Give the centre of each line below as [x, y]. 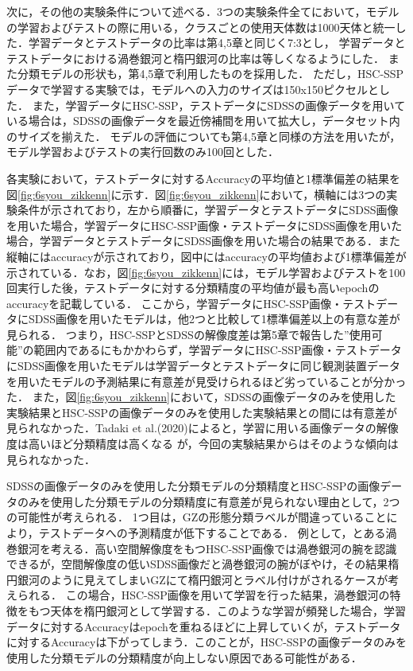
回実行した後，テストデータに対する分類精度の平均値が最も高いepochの [193, 288]
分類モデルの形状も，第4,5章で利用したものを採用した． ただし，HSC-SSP [210, 74]
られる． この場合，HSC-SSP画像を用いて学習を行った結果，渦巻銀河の [203, 595]
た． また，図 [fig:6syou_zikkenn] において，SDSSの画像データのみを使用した [201, 397]
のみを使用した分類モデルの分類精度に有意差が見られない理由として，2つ [208, 501]
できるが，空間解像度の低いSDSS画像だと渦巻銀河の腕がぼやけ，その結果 [197, 564]
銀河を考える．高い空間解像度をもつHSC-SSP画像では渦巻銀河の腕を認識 [207, 548]
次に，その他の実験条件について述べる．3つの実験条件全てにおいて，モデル [203, 11]
